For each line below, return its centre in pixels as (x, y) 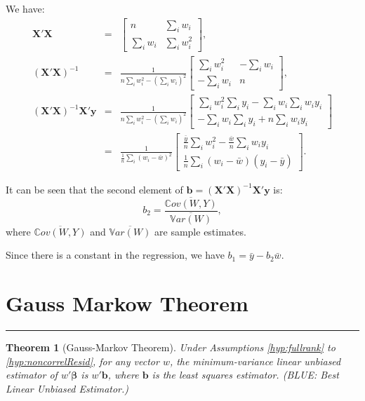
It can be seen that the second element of (94, 189)
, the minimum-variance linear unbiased (255, 361)
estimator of (32, 375)
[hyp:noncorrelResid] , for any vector (82, 361)
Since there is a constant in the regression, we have (115, 255)
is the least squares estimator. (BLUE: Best (245, 375)
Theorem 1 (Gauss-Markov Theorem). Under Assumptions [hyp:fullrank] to (171, 347)
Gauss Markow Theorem (127, 303)
